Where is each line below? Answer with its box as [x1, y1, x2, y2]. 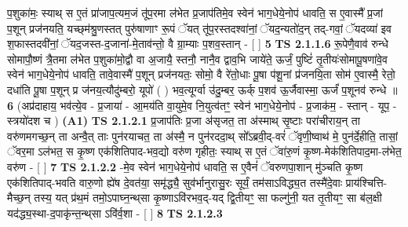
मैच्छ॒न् [7, 189, 31, 206]
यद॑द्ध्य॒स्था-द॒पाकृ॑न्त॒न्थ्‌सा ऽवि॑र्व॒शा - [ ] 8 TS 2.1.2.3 [7, 204, 223, 221]
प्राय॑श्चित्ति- [345, 174, 388, 190]
